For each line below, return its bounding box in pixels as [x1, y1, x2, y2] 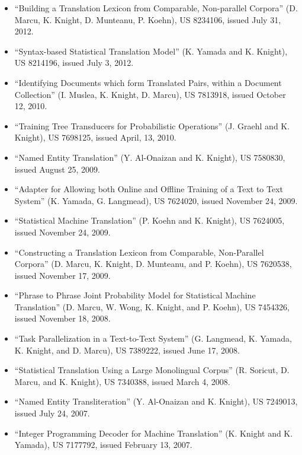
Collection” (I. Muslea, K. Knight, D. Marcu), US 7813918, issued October [14, 88, 286, 100]
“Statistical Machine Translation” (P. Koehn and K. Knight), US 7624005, [14, 214, 285, 227]
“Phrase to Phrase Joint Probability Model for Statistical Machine [14, 289, 256, 301]
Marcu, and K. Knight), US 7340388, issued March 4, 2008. [14, 375, 230, 387]
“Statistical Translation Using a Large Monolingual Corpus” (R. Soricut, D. [14, 364, 290, 376]
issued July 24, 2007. [14, 407, 90, 419]
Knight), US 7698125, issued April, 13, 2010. [14, 131, 176, 144]
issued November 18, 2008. [14, 312, 111, 324]
